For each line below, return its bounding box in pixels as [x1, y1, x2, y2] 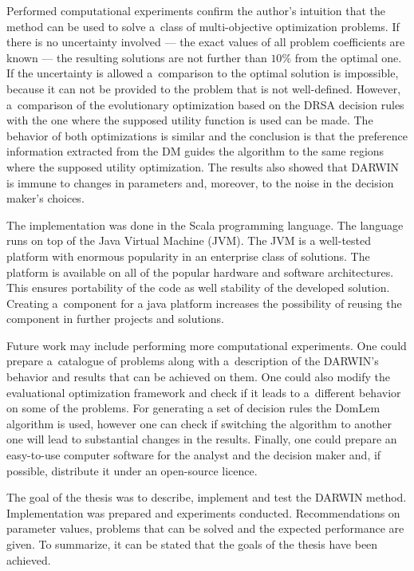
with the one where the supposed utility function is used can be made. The [6, 112, 373, 128]
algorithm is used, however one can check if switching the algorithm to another [6, 415, 392, 431]
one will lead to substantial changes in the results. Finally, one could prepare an [6, 431, 397, 447]
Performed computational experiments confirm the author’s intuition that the [6, 2, 386, 18]
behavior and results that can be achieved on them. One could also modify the [6, 368, 390, 385]
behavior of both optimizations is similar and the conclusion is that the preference [6, 127, 408, 144]
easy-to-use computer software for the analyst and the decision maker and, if [6, 447, 381, 463]
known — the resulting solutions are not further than [6, 49, 267, 65]
